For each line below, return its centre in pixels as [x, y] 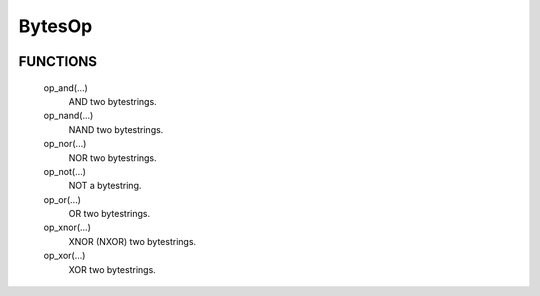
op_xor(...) [64, 256]
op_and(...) [66, 87]
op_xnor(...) [67, 227]
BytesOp [55, 26]
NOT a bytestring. [105, 186]
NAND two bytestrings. [116, 129]
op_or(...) [62, 199]
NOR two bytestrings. [112, 157]
